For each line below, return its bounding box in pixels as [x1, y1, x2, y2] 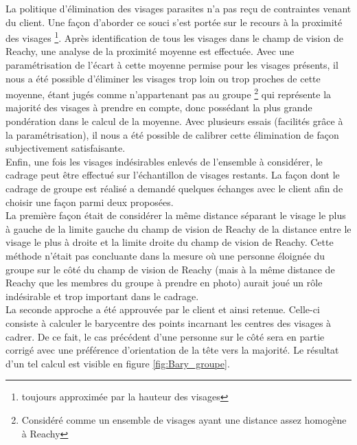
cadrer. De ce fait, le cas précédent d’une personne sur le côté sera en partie [5, 329, 325, 343]
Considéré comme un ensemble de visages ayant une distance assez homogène [21, 412, 347, 426]
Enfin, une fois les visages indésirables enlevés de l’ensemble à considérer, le [5, 154, 323, 168]
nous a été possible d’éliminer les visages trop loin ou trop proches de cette [5, 71, 321, 85]
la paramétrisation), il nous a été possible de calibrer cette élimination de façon [5, 127, 339, 141]
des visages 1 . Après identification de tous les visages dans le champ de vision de [5, 29, 343, 45]
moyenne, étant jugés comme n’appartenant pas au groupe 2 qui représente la [5, 85, 332, 101]
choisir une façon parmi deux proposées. [5, 194, 174, 209]
